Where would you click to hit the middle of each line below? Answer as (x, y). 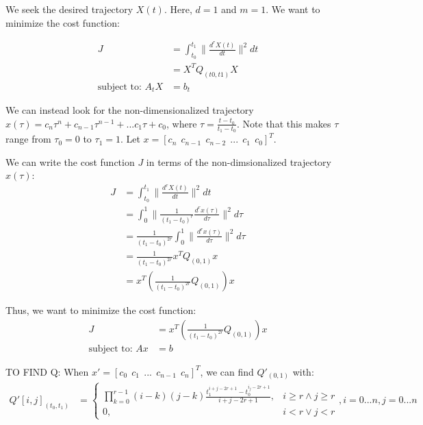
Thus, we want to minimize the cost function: (101, 310)
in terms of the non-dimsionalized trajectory (239, 161)
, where (181, 123)
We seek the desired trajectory (69, 9)
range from (28, 139)
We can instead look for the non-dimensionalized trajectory (130, 110)
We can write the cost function (70, 161)
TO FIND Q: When (47, 371)
